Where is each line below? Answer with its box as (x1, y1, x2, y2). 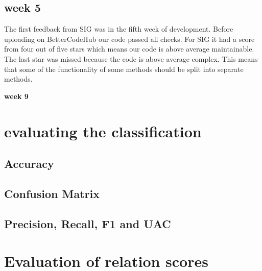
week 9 (4, 90, 29, 101)
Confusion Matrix (4, 185, 100, 201)
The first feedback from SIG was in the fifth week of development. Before (4, 23, 233, 34)
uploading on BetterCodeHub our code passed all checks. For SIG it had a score (4, 33, 255, 44)
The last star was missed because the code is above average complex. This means (4, 53, 258, 64)
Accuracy (4, 156, 54, 171)
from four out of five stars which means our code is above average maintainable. (4, 43, 254, 54)
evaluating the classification (4, 120, 202, 141)
